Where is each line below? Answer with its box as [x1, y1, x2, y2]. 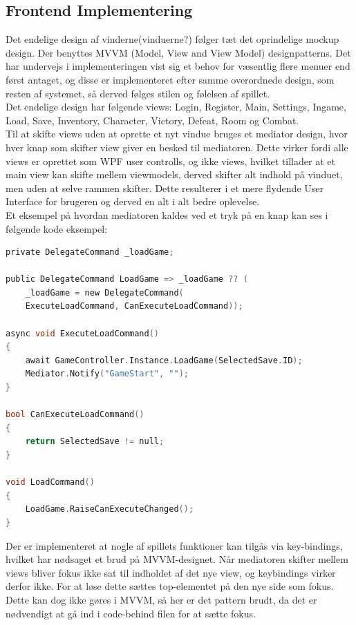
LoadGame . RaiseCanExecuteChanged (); [25, 504, 194, 515]
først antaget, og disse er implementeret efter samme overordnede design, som [6, 72, 335, 86]
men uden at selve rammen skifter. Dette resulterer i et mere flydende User [6, 180, 324, 195]
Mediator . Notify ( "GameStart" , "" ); [25, 369, 189, 379]
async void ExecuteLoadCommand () [6, 328, 159, 338]
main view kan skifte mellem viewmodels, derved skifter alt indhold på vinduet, [6, 167, 343, 182]
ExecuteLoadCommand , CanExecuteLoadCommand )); [25, 301, 243, 311]
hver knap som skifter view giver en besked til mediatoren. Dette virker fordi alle [6, 140, 348, 154]
